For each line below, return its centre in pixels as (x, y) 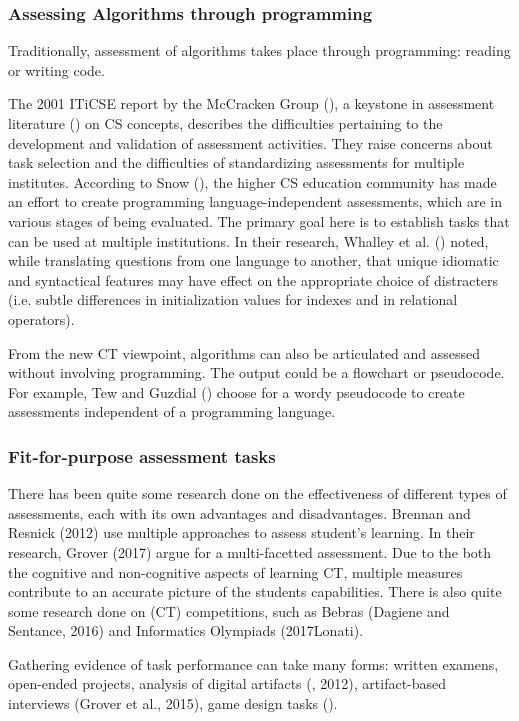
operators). (41, 318)
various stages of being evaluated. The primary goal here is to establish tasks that (259, 220)
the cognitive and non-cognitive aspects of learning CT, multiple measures (235, 571)
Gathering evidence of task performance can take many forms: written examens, (253, 663)
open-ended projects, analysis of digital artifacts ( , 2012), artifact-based (227, 683)
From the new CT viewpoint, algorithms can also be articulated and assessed (244, 352)
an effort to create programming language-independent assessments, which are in (255, 201)
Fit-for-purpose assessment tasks (142, 455)
